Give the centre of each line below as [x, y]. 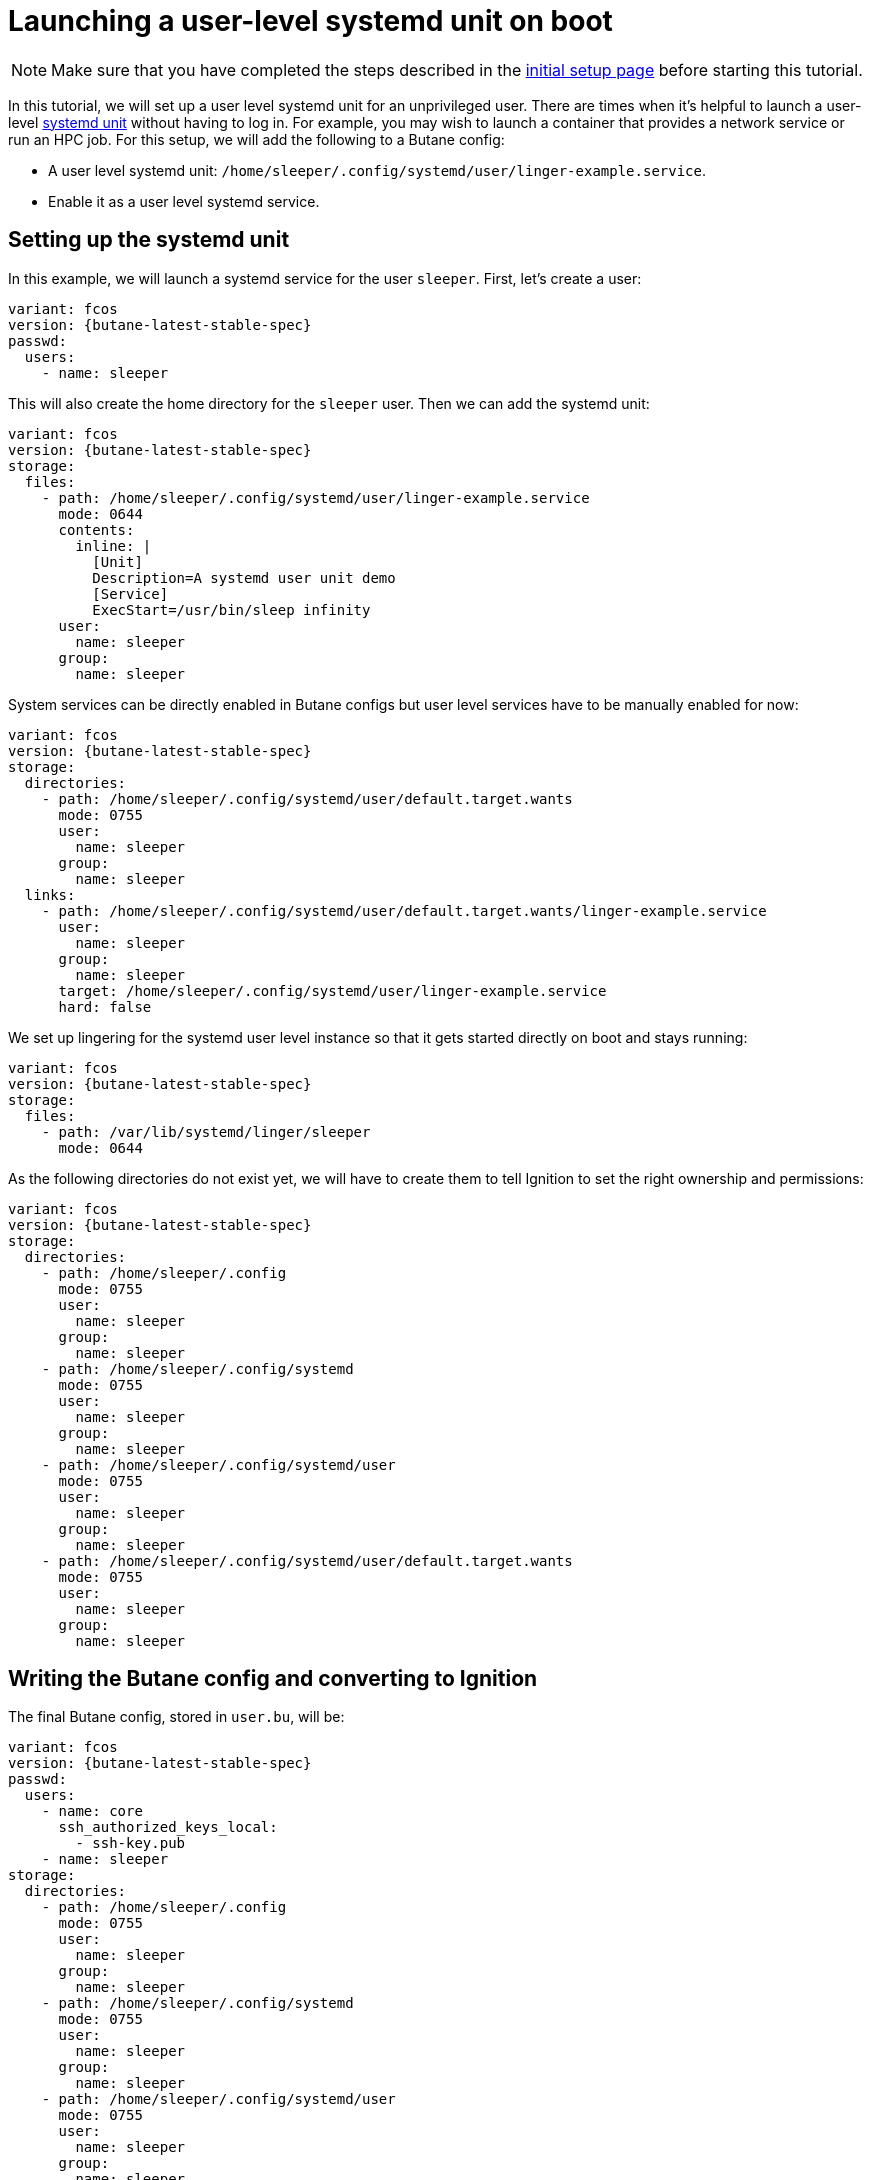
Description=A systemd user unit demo [244, 577]
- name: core [92, 1811]
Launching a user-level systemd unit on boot [310, 21]
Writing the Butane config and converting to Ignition [273, 1679]
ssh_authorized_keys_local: [168, 1827]
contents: [96, 529]
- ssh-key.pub [130, 1843]
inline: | [113, 545]
